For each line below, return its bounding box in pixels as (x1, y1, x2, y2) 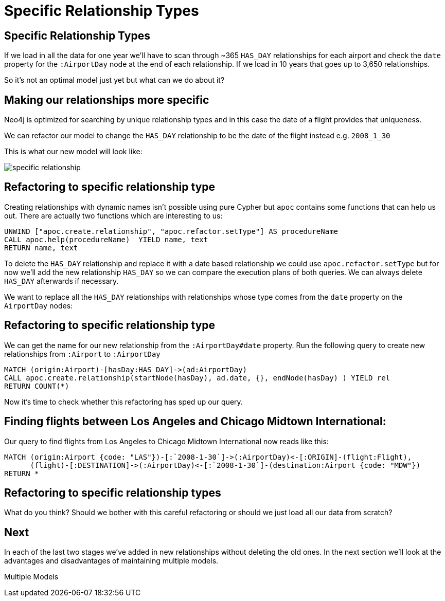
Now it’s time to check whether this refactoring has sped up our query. (4, 397, 243, 406)
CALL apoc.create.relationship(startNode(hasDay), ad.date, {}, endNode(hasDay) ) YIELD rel (4, 373, 390, 382)
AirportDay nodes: (4, 301, 73, 310)
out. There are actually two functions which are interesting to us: (4, 211, 223, 220)
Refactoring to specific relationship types (4, 486, 221, 499)
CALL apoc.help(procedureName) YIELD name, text (4, 235, 208, 244)
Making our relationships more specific (4, 93, 209, 106)
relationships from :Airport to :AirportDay (4, 349, 161, 358)
